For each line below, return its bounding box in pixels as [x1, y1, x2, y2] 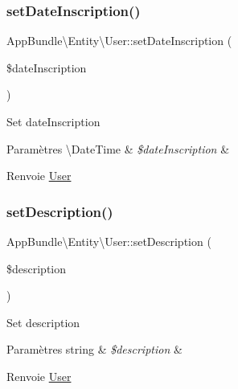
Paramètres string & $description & [6, 341, 183, 358]
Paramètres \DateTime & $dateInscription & [6, 140, 230, 157]
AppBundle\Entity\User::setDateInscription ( [6, 32, 232, 49]
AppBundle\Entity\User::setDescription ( [6, 233, 211, 249]
